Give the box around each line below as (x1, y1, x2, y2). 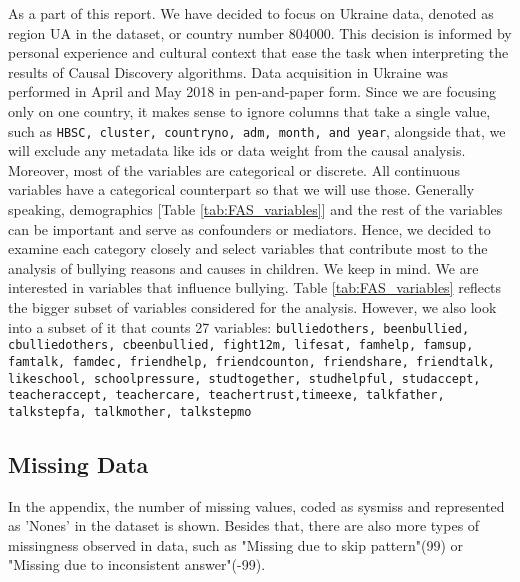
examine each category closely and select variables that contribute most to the (8, 238, 488, 259)
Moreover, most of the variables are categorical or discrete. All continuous (8, 159, 461, 180)
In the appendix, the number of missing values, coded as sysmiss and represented (8, 495, 505, 516)
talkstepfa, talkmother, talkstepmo (8, 404, 252, 419)
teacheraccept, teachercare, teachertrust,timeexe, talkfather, (8, 388, 445, 403)
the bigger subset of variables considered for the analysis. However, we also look (8, 296, 497, 317)
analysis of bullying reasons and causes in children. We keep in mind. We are (8, 257, 479, 278)
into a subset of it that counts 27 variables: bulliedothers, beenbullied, (8, 316, 470, 337)
